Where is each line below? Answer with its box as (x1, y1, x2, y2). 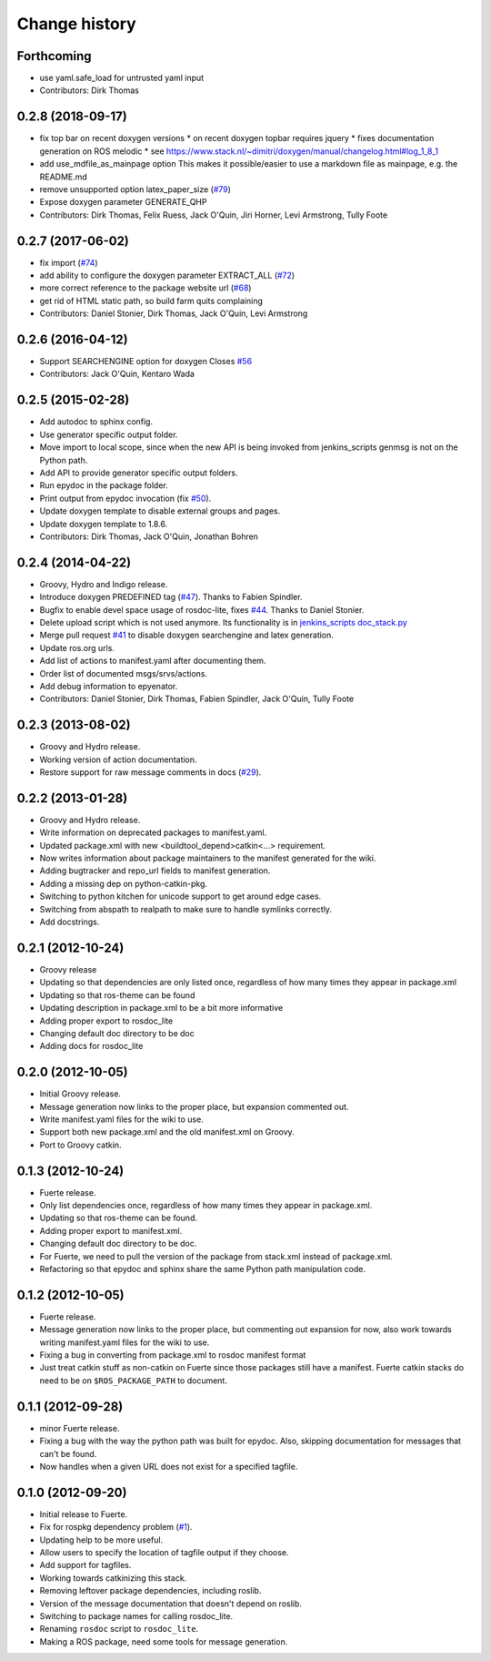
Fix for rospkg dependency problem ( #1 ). (39, 1522, 193, 1533)
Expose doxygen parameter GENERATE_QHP (39, 197, 207, 208)
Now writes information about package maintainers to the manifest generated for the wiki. (39, 852, 376, 864)
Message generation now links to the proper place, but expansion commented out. (39, 1101, 349, 1112)
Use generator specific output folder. (39, 429, 178, 440)
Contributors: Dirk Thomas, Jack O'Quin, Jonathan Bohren (39, 531, 259, 542)
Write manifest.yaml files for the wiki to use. (39, 1114, 204, 1125)
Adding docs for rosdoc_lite (39, 1041, 144, 1052)
